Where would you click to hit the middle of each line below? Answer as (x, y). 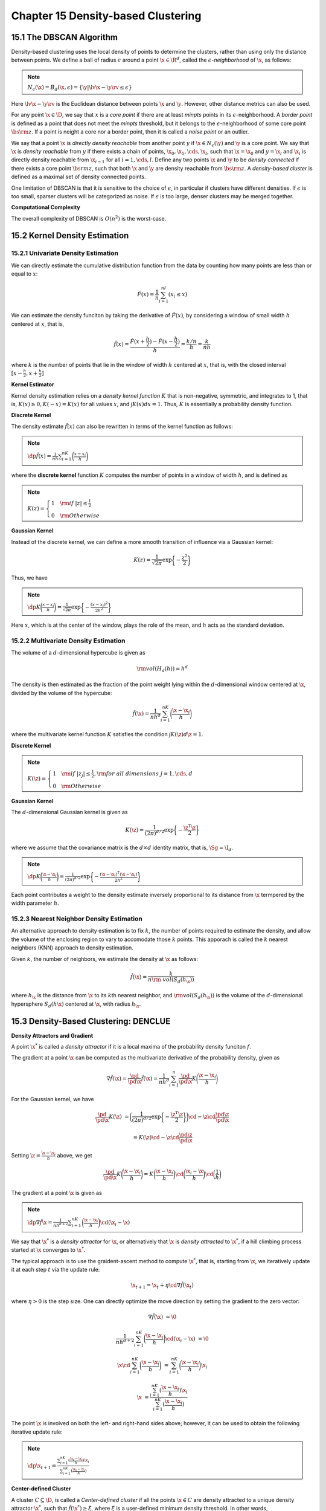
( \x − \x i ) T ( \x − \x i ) (119, 874)
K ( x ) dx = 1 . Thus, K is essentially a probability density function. (212, 404)
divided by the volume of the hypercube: (62, 693)
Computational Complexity (46, 207)
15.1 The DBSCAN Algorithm (64, 37)
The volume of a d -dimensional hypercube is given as (78, 653)
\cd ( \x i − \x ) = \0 (187, 1339)
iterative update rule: (37, 1432)
